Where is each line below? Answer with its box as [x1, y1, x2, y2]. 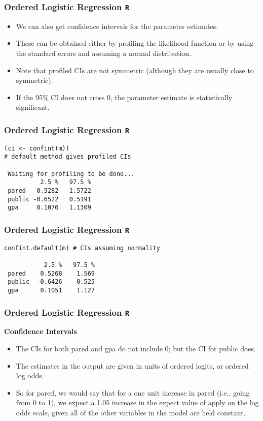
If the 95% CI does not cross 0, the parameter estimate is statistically [16, 92, 233, 102]
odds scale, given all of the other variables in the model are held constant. [16, 407, 246, 418]
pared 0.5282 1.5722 [8, 187, 91, 194]
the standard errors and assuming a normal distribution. [16, 47, 192, 58]
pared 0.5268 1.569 [8, 269, 95, 277]
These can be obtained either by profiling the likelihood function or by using [16, 38, 254, 48]
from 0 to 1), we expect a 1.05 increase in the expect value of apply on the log [16, 397, 259, 408]
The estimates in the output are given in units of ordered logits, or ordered [16, 360, 249, 371]
